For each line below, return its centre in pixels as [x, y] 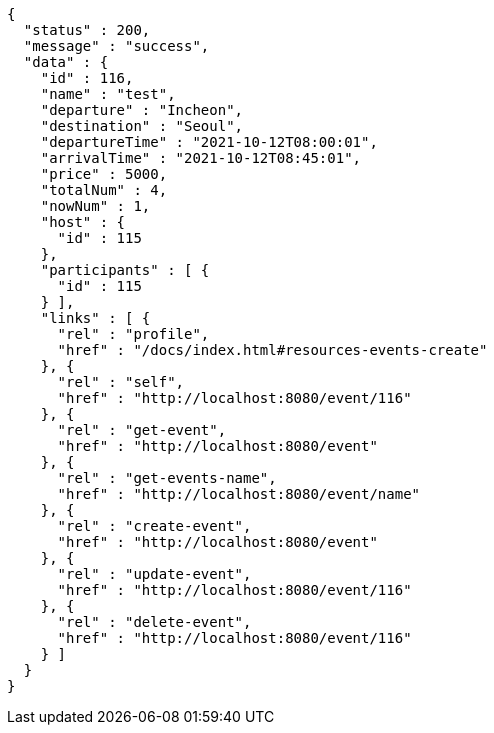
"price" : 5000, [104, 174]
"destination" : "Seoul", [142, 126]
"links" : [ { [95, 318]
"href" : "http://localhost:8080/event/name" [239, 494]
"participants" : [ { [125, 270]
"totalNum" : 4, [104, 190]
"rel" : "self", [121, 382]
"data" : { [66, 62]
